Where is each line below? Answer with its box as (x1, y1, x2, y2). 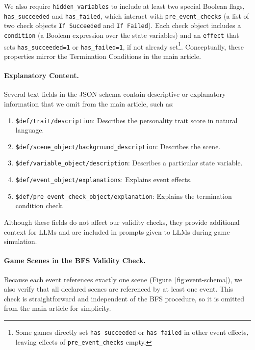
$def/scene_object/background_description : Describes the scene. (15, 141, 221, 151)
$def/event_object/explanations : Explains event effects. (15, 174, 192, 185)
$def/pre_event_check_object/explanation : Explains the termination (15, 190, 232, 201)
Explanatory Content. (4, 70, 79, 81)
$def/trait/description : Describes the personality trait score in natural (15, 115, 238, 125)
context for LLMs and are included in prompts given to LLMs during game (4, 226, 230, 237)
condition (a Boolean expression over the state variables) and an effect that (4, 29, 239, 40)
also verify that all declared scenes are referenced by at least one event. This (4, 284, 233, 294)
